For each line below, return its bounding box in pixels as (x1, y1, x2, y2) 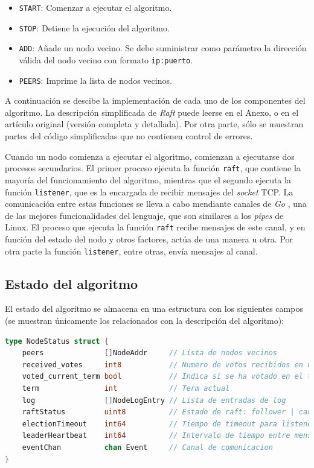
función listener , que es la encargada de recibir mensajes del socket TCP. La (5, 185, 293, 198)
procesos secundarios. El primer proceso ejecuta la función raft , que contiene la (5, 162, 301, 174)
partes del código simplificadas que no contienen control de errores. (5, 130, 253, 142)
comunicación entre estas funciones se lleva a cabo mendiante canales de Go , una (5, 197, 307, 210)
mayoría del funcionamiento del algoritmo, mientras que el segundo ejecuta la (5, 173, 291, 186)
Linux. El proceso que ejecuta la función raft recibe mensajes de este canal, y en (5, 221, 306, 233)
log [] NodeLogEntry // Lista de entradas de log (22, 396, 286, 405)
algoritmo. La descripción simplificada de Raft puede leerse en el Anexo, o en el (5, 106, 299, 118)
